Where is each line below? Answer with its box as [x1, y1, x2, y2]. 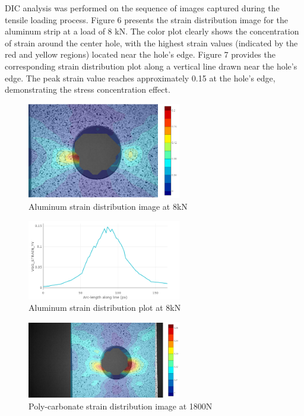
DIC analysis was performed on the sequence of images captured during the [5, 2, 280, 14]
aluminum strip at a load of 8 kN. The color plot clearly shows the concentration [5, 25, 299, 37]
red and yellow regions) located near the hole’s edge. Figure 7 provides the [5, 48, 275, 61]
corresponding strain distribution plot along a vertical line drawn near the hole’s [5, 59, 297, 72]
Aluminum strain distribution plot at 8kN [28, 301, 181, 314]
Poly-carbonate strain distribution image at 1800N [28, 399, 213, 412]
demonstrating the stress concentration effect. [5, 83, 170, 96]
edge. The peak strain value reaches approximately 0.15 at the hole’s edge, [5, 71, 275, 84]
